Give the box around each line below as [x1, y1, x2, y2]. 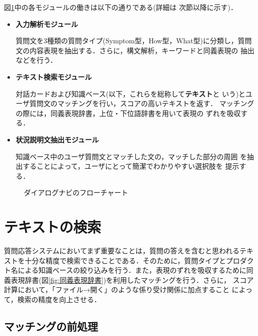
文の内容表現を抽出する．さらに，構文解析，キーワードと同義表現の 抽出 [15, 45, 255, 55]
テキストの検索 [4, 217, 101, 237]
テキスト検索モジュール [15, 71, 92, 82]
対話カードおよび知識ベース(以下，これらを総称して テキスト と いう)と [15, 88, 246, 99]
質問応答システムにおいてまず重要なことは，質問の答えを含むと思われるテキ [4, 245, 254, 256]
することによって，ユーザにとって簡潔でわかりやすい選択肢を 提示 [22, 161, 239, 171]
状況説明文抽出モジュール [15, 134, 99, 144]
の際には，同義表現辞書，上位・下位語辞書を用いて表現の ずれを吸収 [15, 108, 241, 118]
